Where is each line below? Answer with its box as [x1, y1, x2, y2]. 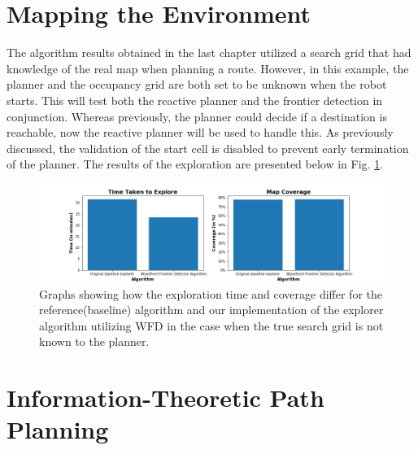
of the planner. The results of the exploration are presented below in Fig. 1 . [7, 155, 384, 173]
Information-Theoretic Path [7, 381, 324, 414]
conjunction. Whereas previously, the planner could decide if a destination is [7, 107, 387, 125]
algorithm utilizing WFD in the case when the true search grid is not [39, 317, 384, 334]
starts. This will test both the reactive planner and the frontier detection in [7, 91, 383, 108]
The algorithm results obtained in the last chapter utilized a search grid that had [7, 44, 411, 61]
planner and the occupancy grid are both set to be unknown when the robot [7, 76, 387, 93]
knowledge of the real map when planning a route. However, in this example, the [7, 59, 409, 76]
